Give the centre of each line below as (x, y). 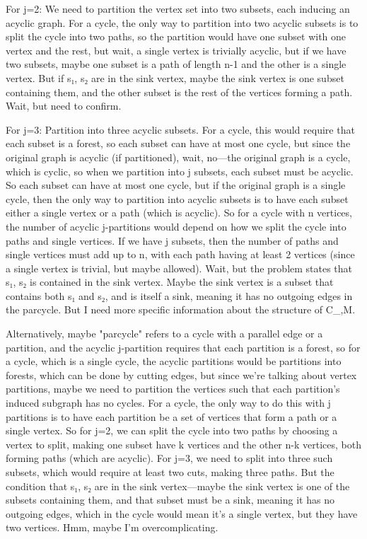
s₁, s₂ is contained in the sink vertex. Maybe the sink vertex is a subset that (170, 282)
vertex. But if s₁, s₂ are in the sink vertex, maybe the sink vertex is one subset (175, 77)
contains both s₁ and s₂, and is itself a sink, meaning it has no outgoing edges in (179, 295)
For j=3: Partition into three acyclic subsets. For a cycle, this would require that (180, 129)
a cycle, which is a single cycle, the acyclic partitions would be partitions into (174, 361)
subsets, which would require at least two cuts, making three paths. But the (170, 472)
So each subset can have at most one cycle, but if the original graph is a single (176, 185)
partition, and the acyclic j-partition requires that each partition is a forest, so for (183, 347)
